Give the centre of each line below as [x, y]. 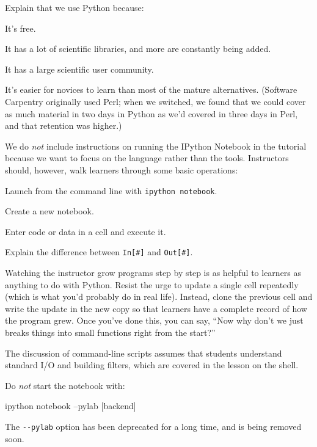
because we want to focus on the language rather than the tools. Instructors [147, 158]
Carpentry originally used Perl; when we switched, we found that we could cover [155, 101]
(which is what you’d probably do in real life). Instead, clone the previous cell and [159, 296]
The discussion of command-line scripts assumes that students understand [144, 353]
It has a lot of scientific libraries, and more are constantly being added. [138, 49]
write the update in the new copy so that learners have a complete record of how [156, 308]
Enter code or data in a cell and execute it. [86, 231]
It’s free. [20, 28]
